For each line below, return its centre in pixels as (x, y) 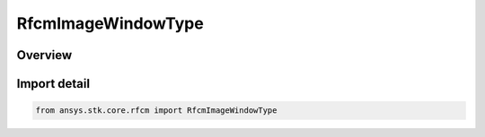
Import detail (53, 84)
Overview (44, 55)
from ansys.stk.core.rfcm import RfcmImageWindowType (156, 111)
